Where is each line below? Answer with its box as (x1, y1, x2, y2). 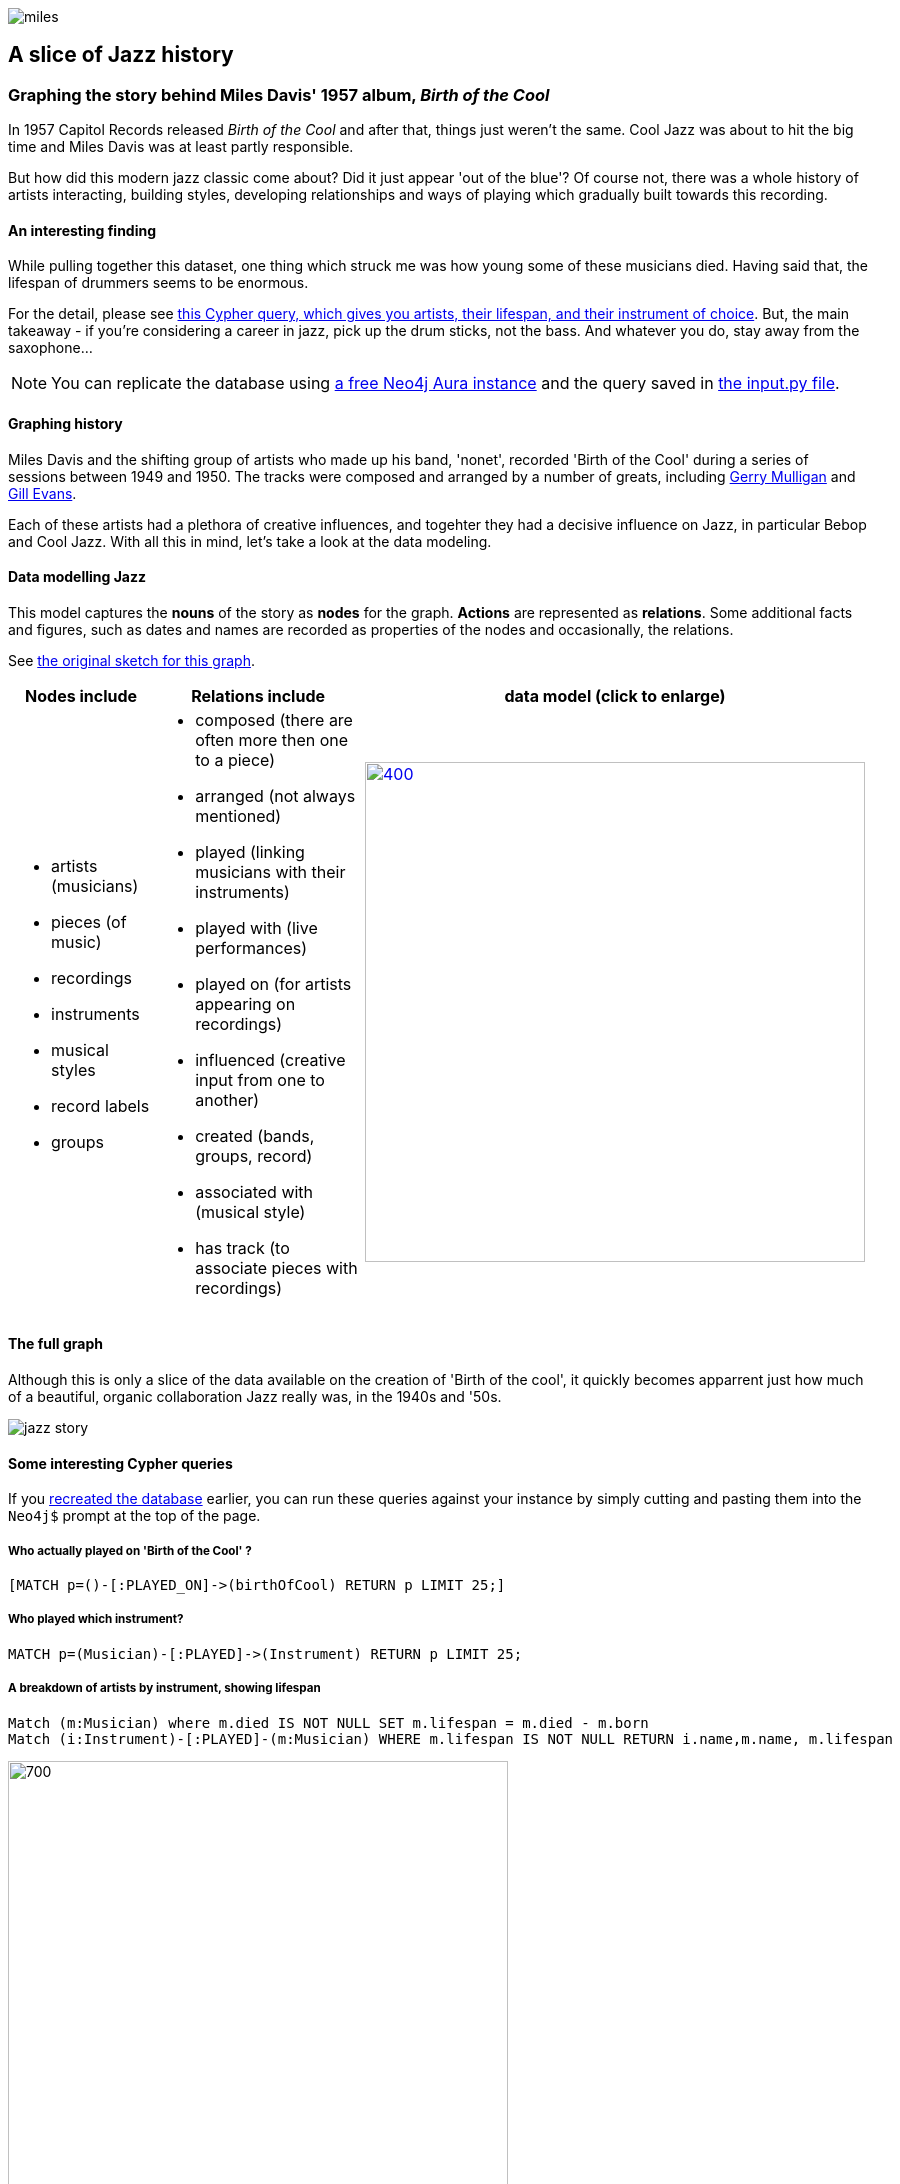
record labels (51, 1095, 150, 1116)
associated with (195, 1181, 314, 1202)
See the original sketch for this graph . (8, 651, 255, 669)
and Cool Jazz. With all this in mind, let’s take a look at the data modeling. (8, 532, 492, 550)
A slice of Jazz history (8, 42, 234, 68)
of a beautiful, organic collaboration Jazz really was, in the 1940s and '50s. (8, 1388, 502, 1406)
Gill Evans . (8, 484, 77, 502)
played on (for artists (195, 973, 352, 994)
